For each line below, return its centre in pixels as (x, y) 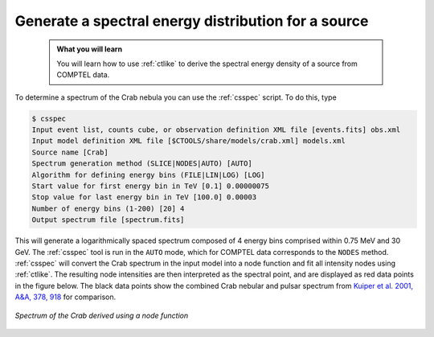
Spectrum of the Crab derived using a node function (102, 315)
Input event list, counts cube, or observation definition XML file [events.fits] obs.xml (216, 130)
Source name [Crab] (70, 152)
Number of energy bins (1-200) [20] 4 (108, 208)
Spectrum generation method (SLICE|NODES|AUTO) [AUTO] (142, 164)
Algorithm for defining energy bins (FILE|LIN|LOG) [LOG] (148, 175)
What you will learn (90, 49)
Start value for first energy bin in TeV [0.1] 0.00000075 (150, 186)
